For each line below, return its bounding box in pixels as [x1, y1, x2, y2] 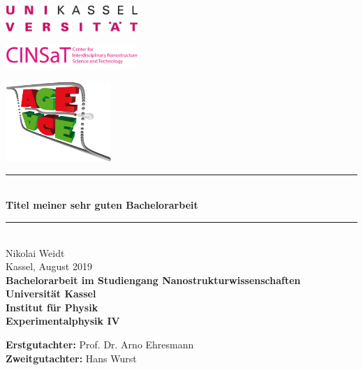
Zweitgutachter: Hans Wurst [6, 350, 137, 365]
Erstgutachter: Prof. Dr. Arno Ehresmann [6, 337, 194, 352]
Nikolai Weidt [6, 245, 65, 260]
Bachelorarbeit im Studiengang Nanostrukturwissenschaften [6, 272, 301, 287]
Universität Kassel [6, 286, 96, 301]
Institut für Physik [6, 299, 98, 314]
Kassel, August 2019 [6, 259, 92, 274]
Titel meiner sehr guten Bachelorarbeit [6, 198, 198, 212]
